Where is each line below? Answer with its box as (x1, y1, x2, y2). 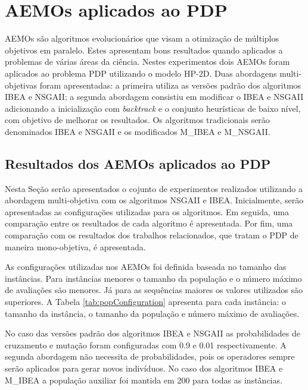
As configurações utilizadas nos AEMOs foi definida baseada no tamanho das (5, 260, 287, 273)
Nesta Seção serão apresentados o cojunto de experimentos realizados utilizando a (5, 182, 303, 194)
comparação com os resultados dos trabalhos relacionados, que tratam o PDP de (5, 229, 298, 241)
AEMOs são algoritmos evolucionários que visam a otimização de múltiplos (5, 32, 279, 45)
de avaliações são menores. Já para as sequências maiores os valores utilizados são (5, 284, 303, 296)
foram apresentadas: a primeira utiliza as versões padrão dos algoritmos (39, 78, 301, 91)
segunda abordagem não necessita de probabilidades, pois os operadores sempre (5, 350, 295, 363)
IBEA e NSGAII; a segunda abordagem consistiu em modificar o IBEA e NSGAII (5, 90, 304, 103)
